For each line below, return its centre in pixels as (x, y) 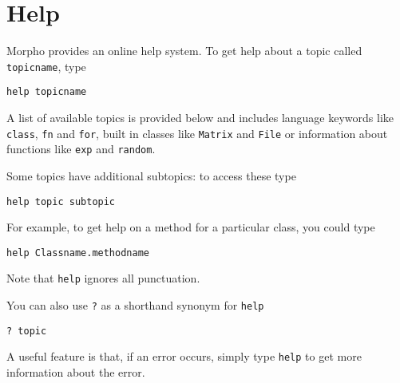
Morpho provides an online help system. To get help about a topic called (184, 51)
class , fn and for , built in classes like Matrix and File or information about (197, 133)
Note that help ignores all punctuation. (103, 278)
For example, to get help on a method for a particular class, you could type (191, 227)
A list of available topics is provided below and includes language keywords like (200, 118)
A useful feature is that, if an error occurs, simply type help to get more (184, 356)
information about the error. (76, 372)
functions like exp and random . (81, 149)
